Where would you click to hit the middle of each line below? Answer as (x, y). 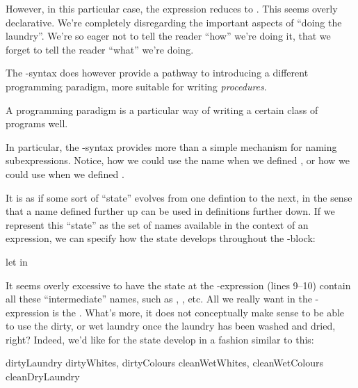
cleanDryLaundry (43, 377)
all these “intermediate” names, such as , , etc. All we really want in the (159, 299)
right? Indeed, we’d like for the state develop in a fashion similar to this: (160, 339)
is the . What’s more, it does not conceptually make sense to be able (198, 312)
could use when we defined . (65, 173)
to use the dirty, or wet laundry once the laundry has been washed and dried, (171, 326)
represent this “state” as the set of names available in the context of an (157, 224)
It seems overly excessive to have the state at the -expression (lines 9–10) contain (178, 285)
